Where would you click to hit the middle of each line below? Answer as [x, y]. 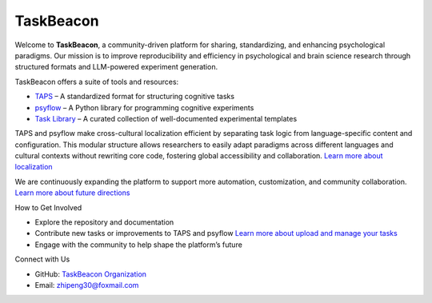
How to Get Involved [48, 207]
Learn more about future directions [72, 193]
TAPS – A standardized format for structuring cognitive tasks [135, 97]
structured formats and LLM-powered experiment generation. [116, 67]
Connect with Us [42, 259]
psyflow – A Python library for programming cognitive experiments [144, 107]
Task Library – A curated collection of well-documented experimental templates [166, 118]
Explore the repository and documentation [104, 222]
